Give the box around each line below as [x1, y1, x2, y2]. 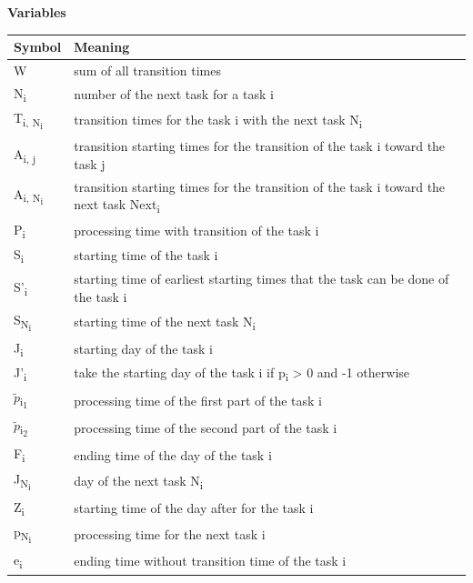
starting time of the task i [74, 246, 218, 265]
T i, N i [14, 108, 43, 133]
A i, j [14, 144, 36, 166]
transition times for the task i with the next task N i [74, 109, 363, 131]
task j [74, 154, 106, 173]
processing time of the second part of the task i [74, 418, 337, 437]
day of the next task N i [74, 470, 204, 492]
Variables [7, 3, 66, 21]
